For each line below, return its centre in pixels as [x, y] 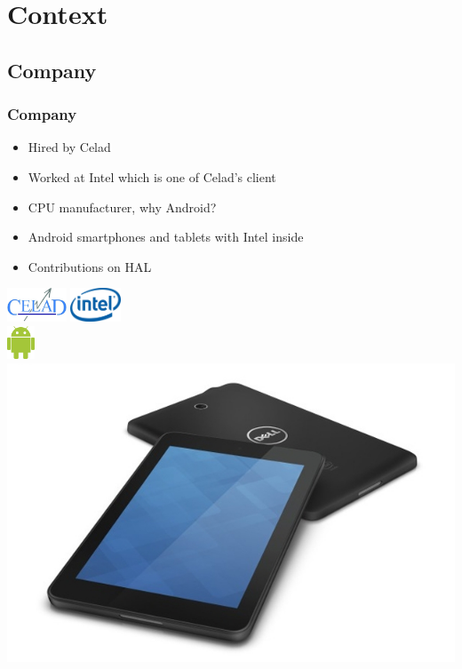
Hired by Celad [69, 147]
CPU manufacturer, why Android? [122, 207]
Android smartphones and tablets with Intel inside [166, 237]
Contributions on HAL [90, 266]
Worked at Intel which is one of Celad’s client [152, 176]
